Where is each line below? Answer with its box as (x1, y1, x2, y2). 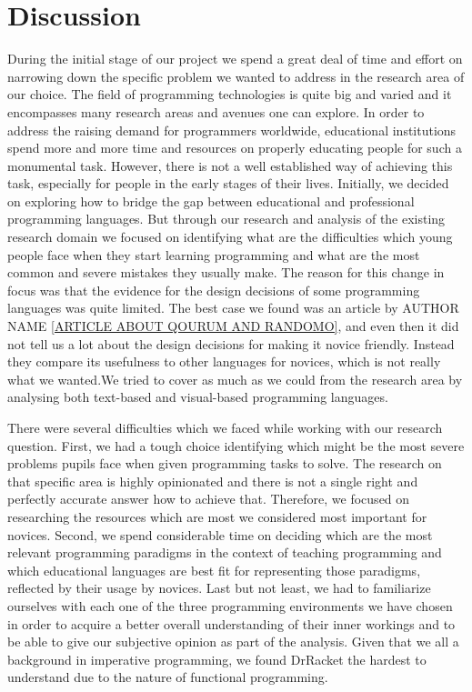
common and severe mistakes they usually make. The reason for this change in (7, 263, 445, 282)
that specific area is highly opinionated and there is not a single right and (7, 471, 418, 490)
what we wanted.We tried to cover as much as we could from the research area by (7, 369, 463, 388)
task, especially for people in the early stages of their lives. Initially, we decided (7, 174, 449, 193)
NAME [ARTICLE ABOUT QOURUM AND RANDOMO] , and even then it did (7, 316, 459, 336)
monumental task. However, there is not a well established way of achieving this (7, 155, 453, 175)
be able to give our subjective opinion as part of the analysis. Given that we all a (7, 632, 459, 651)
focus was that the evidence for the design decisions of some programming (7, 280, 420, 299)
